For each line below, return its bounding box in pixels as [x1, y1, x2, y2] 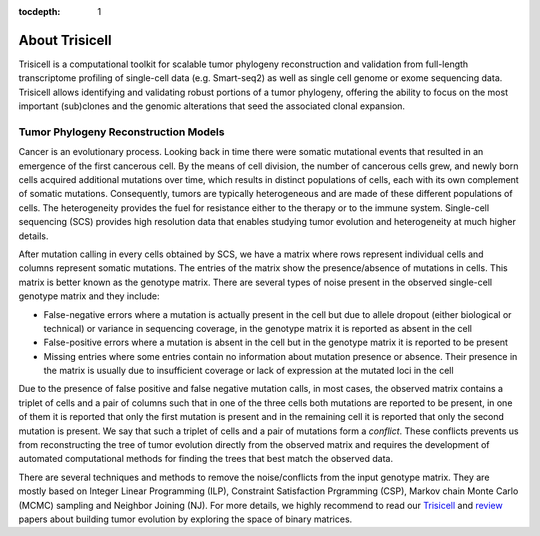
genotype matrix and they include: [18, 290, 160, 302]
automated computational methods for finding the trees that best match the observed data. [18, 453, 394, 465]
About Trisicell [18, 31, 112, 49]
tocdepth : [18, 6, 61, 17]
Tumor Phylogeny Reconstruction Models [18, 125, 225, 139]
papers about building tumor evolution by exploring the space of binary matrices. [18, 513, 353, 525]
